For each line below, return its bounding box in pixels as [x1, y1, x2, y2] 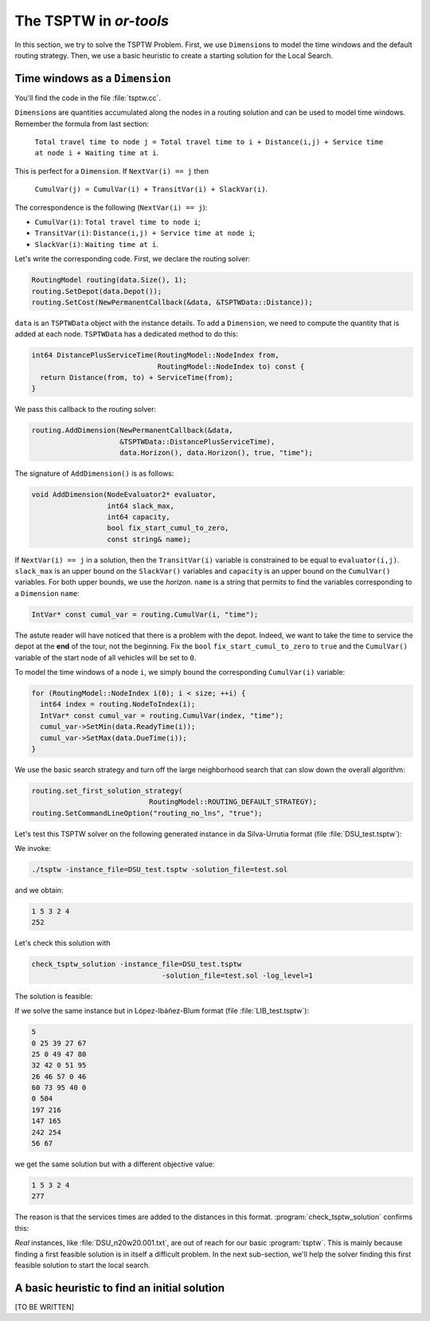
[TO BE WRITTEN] [14, 1302, 75, 1311]
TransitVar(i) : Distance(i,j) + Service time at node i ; [34, 228, 256, 238]
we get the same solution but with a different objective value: [14, 1159, 215, 1169]
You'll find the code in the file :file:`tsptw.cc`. [14, 92, 161, 103]
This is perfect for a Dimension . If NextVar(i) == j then [14, 166, 209, 175]
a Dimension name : [14, 588, 80, 598]
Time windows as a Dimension [14, 72, 171, 85]
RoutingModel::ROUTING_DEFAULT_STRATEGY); [148, 798, 318, 806]
